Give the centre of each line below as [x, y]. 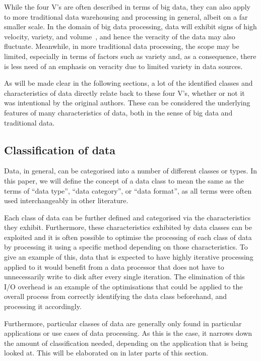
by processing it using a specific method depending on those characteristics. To [126, 247]
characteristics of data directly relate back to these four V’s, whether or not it [124, 93]
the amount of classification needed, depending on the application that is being [126, 343]
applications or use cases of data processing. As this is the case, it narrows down [128, 333]
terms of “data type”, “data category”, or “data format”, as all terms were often [128, 190]
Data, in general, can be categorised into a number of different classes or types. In [131, 171]
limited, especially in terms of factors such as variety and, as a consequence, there [130, 56]
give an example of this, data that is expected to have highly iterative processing [129, 257]
